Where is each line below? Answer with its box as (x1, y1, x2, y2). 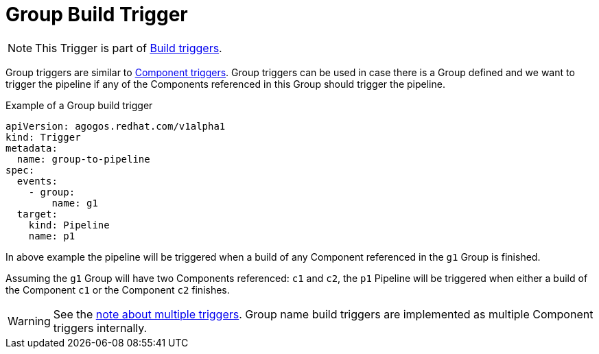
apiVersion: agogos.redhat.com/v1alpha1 (5, 120, 226, 132)
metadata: (5, 142, 58, 154)
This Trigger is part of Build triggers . (35, 40, 222, 55)
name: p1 (28, 230, 75, 241)
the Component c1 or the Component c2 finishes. (5, 283, 230, 296)
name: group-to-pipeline (16, 153, 150, 165)
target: (16, 208, 58, 220)
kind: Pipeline (28, 219, 110, 231)
